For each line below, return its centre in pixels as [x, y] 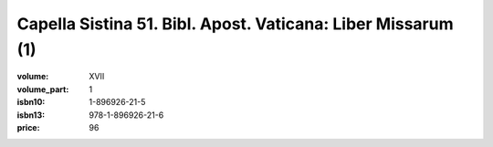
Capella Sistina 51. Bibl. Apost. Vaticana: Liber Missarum [235, 24]
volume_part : [43, 89]
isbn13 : [31, 115]
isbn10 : [31, 102]
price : [28, 127]
